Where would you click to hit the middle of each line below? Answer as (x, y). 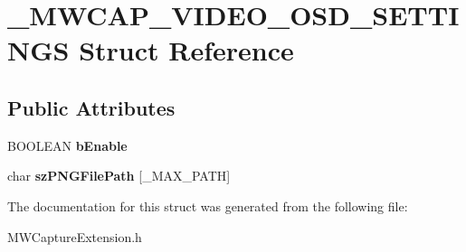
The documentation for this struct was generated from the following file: (208, 205)
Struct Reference (186, 50)
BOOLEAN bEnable (67, 145)
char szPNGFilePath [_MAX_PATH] (119, 176)
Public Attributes (91, 107)
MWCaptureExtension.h (75, 236)
